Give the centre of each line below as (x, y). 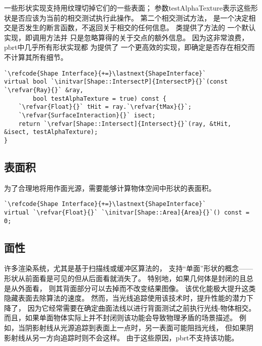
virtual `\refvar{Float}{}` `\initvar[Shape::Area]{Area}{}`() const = (127, 212)
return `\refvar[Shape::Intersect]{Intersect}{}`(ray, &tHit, (125, 124)
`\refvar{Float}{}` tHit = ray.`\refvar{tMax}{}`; (105, 107)
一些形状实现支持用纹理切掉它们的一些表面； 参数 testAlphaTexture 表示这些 (127, 8)
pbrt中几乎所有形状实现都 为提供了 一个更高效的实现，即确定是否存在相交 (126, 47)
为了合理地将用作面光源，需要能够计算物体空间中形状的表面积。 (110, 188)
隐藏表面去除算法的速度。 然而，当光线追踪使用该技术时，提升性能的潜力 (125, 298)
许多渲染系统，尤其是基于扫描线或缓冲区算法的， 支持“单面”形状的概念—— (128, 268)
